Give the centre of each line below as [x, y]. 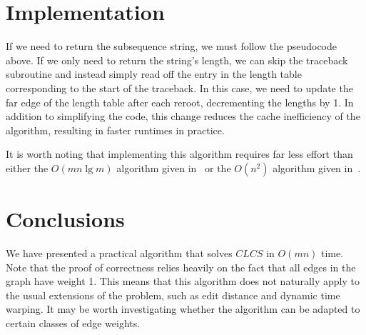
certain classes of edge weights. [73, 322]
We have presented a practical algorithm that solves [119, 253]
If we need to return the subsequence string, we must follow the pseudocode [172, 46]
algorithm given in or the [174, 167]
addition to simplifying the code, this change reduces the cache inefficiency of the [183, 116]
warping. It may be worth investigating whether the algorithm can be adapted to [183, 309]
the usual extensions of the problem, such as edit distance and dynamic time [173, 295]
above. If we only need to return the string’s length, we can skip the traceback [177, 60]
